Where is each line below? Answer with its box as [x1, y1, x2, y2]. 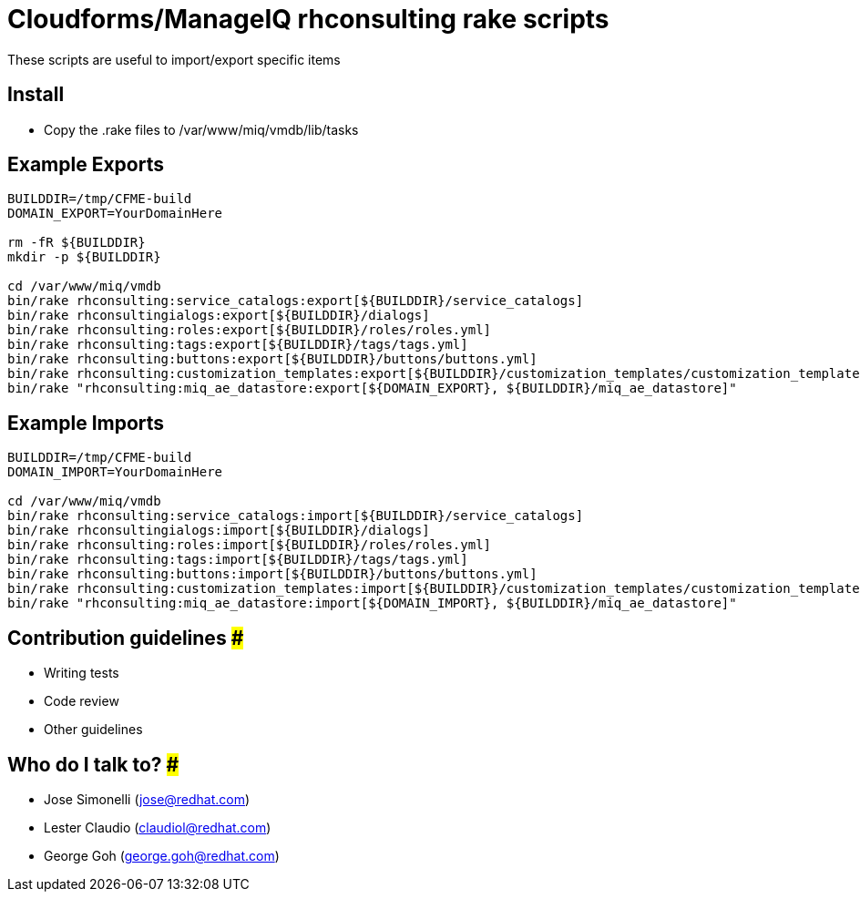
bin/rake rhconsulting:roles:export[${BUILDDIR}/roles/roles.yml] [7, 322, 492, 338]
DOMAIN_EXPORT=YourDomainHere [7, 206, 223, 221]
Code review [44, 693, 119, 710]
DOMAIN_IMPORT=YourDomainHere [7, 465, 223, 480]
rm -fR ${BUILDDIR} [7, 235, 146, 250]
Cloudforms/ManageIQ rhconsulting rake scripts [7, 4, 609, 35]
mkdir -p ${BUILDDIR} [7, 250, 161, 265]
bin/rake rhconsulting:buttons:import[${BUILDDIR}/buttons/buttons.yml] [7, 567, 537, 582]
